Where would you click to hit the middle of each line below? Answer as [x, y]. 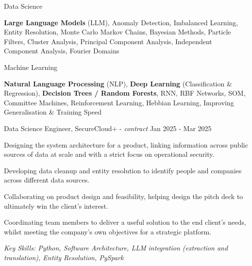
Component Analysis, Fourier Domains [62, 51]
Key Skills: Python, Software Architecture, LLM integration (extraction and [116, 248]
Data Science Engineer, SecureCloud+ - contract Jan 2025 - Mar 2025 [108, 128]
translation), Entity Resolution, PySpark [64, 257]
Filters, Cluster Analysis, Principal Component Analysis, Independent [108, 41]
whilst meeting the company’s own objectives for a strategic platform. [108, 231]
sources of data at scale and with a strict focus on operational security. [109, 154]
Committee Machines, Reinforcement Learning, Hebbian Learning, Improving [119, 102]
